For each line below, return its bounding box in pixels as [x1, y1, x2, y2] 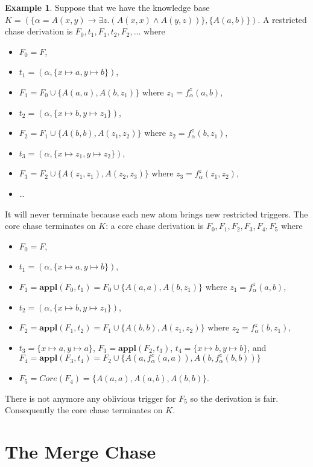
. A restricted [258, 13, 307, 25]
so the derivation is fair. [190, 391, 279, 404]
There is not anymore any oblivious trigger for [5, 391, 176, 404]
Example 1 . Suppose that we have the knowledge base [5, 1, 210, 13]
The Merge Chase [5, 439, 156, 464]
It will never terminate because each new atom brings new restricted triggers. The [5, 207, 308, 220]
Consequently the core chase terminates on [5, 404, 163, 416]
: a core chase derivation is [106, 219, 204, 232]
